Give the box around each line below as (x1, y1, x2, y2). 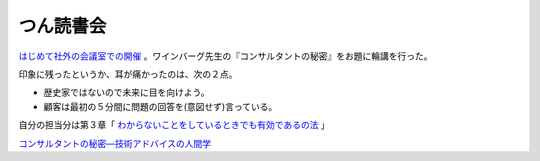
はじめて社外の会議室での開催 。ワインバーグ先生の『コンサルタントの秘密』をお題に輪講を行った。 (18, 50, 433, 62)
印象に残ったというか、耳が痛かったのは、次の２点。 (18, 68, 238, 80)
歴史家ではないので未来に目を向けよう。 (43, 86, 210, 99)
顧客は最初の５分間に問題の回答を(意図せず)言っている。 (43, 100, 278, 112)
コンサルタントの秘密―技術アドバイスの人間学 (18, 137, 212, 149)
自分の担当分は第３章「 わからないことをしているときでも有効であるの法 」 (18, 119, 330, 131)
